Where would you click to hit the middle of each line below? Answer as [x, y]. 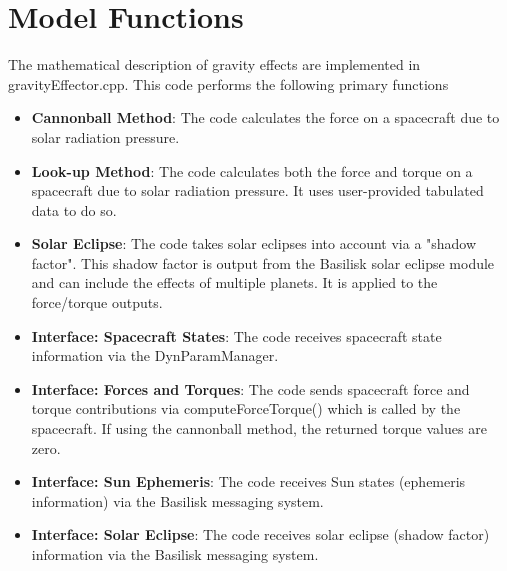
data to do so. [74, 209]
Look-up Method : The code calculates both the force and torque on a [252, 170]
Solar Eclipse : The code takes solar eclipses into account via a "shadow [254, 243]
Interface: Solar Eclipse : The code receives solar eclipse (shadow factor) [260, 534]
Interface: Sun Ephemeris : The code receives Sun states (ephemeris [248, 481]
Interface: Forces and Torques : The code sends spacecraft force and [250, 388]
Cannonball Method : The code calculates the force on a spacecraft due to [265, 117]
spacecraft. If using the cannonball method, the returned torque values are [259, 428]
